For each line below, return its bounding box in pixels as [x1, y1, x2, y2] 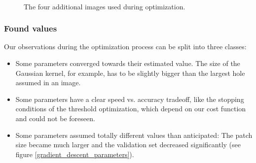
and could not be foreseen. [15, 113, 95, 123]
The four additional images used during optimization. [24, 1, 185, 11]
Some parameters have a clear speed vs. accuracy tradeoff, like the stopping [15, 94, 244, 104]
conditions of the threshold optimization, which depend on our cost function [15, 103, 246, 114]
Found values [4, 22, 57, 34]
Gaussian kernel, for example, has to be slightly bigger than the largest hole [15, 67, 245, 78]
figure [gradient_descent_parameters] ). [15, 149, 134, 159]
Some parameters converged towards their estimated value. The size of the [15, 58, 240, 68]
